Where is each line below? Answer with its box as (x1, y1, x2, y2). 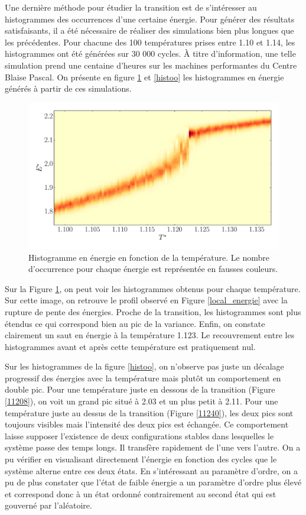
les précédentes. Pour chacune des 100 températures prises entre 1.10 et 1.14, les (5, 35, 295, 48)
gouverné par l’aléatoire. (5, 499, 92, 511)
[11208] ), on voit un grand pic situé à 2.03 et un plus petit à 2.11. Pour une (5, 395, 278, 407)
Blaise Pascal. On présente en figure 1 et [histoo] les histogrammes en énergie (5, 70, 284, 83)
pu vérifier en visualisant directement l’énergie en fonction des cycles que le (5, 453, 277, 465)
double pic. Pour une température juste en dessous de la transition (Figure (5, 383, 275, 396)
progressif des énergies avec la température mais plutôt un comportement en (5, 371, 281, 384)
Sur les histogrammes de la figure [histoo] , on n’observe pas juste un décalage (5, 360, 284, 373)
